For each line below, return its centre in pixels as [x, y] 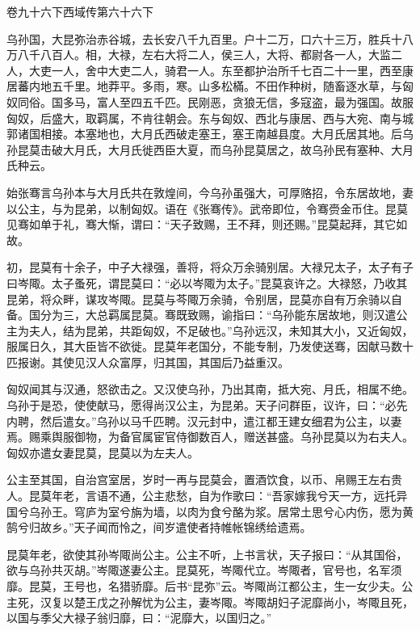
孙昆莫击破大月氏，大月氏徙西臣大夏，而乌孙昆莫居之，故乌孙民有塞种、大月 [210, 149]
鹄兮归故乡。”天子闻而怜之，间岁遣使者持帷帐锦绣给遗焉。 [159, 527]
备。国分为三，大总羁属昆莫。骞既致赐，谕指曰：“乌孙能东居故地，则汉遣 [202, 315]
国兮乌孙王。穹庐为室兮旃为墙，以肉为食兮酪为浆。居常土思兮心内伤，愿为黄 [210, 511]
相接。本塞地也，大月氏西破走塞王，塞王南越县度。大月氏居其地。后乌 [227, 134]
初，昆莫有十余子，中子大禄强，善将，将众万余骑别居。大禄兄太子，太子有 [204, 267]
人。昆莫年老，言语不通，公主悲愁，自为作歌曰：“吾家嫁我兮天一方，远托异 [207, 496]
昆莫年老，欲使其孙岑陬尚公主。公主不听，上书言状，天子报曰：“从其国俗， [207, 554]
